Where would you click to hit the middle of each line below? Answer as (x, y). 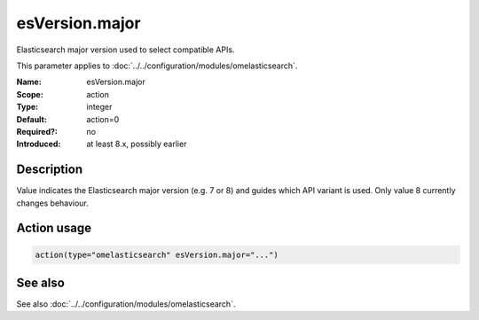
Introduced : (39, 144)
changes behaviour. (52, 203)
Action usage (54, 228)
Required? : (37, 131)
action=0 (103, 119)
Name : (29, 82)
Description (50, 170)
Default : (32, 119)
